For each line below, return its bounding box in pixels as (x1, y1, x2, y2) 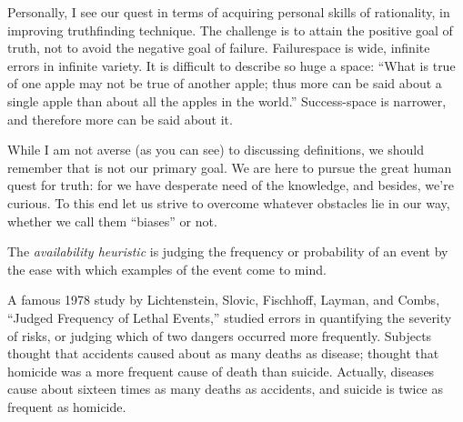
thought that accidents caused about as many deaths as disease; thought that (7, 344, 439, 363)
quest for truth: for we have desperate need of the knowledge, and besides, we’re (7, 176, 454, 195)
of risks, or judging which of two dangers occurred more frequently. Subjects (7, 326, 432, 345)
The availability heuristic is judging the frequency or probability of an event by (7, 242, 448, 261)
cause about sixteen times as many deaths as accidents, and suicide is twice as (7, 379, 444, 398)
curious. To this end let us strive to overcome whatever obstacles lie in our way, (7, 193, 450, 212)
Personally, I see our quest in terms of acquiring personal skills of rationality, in (7, 3, 450, 21)
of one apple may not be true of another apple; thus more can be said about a (7, 74, 442, 93)
